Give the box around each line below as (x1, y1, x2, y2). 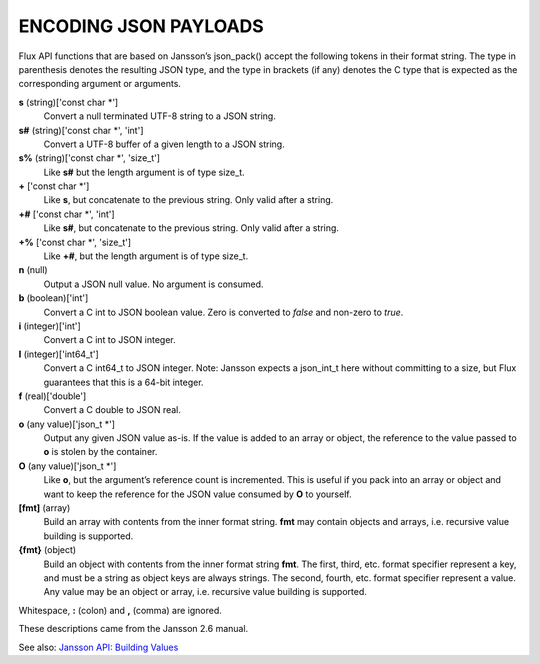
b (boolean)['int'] (18, 292, 89, 304)
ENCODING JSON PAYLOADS (18, 15, 264, 37)
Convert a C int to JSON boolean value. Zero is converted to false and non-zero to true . (43, 306, 404, 318)
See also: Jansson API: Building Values (18, 641, 179, 653)
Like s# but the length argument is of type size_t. (43, 166, 245, 178)
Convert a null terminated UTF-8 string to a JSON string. (43, 110, 277, 122)
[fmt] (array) (18, 502, 71, 514)
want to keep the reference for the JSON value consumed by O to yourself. (43, 488, 352, 500)
